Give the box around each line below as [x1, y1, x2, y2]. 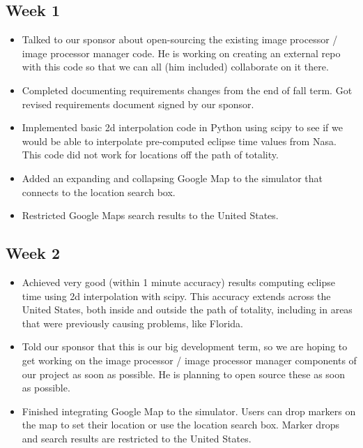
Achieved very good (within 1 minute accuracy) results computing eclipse [22, 274, 335, 289]
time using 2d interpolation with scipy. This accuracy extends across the [22, 288, 331, 303]
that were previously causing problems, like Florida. [22, 315, 243, 330]
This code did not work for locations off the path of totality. [22, 147, 279, 162]
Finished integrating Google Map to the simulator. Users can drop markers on [22, 403, 356, 418]
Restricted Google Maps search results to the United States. [22, 208, 279, 223]
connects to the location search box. [22, 184, 176, 199]
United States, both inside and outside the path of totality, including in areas [22, 302, 353, 317]
